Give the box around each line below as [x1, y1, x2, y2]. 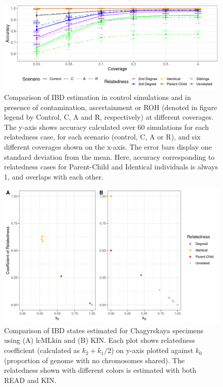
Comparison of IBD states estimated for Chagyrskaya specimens [4, 325, 204, 335]
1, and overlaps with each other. [4, 171, 104, 182]
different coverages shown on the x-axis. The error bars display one [4, 141, 212, 152]
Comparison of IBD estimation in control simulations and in [4, 91, 191, 102]
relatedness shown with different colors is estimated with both [4, 365, 197, 375]
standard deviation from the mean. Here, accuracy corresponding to [4, 151, 215, 162]
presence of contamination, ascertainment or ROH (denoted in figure [4, 101, 217, 112]
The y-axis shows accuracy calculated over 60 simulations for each [4, 121, 209, 132]
